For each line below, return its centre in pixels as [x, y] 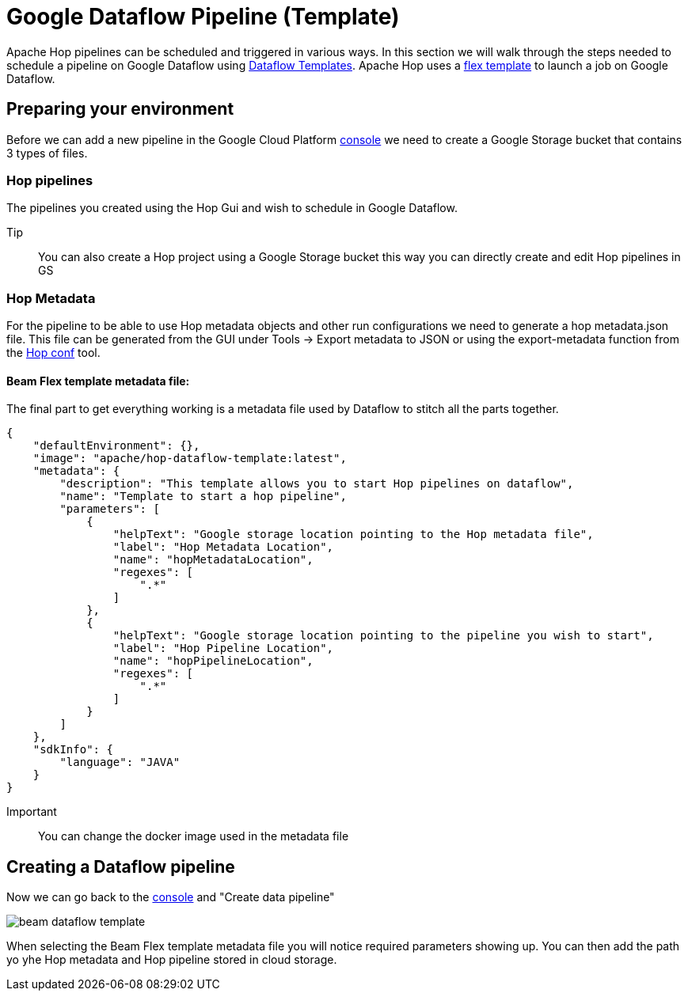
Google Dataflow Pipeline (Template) [203, 17]
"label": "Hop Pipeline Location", [223, 648]
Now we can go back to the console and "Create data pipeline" [171, 897]
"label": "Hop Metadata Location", [223, 547]
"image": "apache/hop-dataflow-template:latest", [190, 459]
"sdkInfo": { [73, 750]
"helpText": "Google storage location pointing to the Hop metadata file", [353, 535]
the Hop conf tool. [53, 353]
